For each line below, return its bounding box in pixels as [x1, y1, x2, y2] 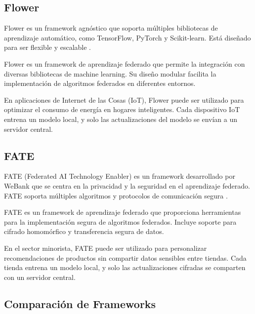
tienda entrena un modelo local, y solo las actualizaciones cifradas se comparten [4, 262, 246, 273]
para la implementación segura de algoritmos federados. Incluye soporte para [4, 216, 237, 227]
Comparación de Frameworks [4, 296, 156, 311]
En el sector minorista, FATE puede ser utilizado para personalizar [4, 242, 207, 253]
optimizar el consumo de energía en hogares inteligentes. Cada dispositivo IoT [4, 104, 240, 115]
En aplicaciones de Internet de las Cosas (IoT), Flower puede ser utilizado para [4, 94, 244, 105]
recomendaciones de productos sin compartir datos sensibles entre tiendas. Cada [4, 252, 247, 263]
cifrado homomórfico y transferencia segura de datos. [4, 226, 164, 236]
